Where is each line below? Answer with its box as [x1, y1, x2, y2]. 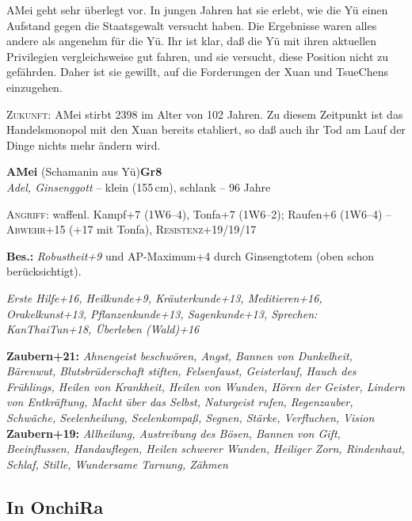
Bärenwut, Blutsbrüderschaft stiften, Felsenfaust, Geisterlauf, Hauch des [6, 363, 357, 379]
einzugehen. [6, 78, 63, 95]
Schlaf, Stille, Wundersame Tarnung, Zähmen [6, 455, 228, 472]
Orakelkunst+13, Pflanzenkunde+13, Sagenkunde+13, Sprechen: [6, 305, 318, 321]
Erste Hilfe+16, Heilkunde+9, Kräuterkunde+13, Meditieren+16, [6, 289, 322, 306]
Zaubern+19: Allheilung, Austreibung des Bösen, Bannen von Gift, [6, 424, 341, 441]
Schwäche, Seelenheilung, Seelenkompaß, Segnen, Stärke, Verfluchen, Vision [6, 409, 375, 426]
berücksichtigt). [6, 263, 82, 280]
